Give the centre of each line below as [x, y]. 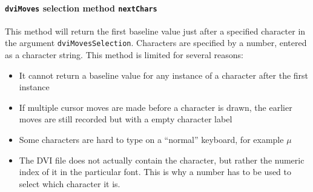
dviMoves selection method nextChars [81, 8]
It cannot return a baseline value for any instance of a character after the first [164, 75]
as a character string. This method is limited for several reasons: [124, 55]
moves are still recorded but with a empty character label [126, 119]
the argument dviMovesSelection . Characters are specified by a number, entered [156, 43]
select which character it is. [70, 183]
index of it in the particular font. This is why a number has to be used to [155, 172]
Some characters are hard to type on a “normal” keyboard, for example [151, 140]
